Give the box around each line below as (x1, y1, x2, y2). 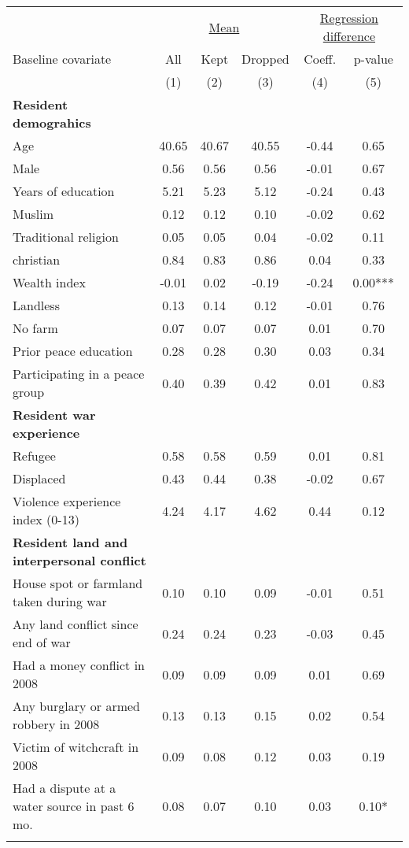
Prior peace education (13, 342, 133, 360)
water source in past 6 (13, 797, 134, 815)
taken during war (13, 592, 107, 610)
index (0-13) (13, 510, 79, 528)
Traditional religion (13, 228, 119, 246)
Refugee (13, 446, 56, 465)
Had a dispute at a (13, 779, 116, 797)
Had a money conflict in (13, 656, 146, 674)
